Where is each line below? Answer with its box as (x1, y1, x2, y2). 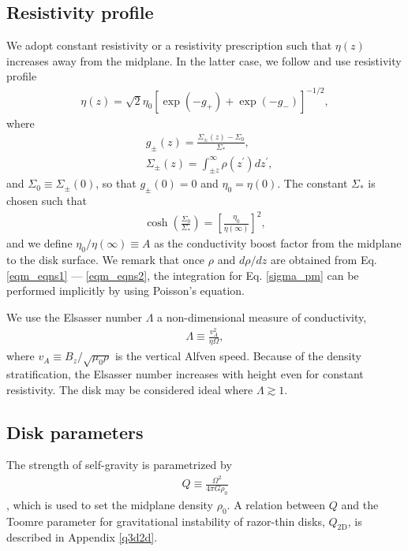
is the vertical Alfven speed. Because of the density (114, 348, 361, 364)
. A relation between (226, 496, 326, 512)
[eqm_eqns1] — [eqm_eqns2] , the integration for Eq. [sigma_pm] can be (6, 266, 359, 283)
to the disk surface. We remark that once (6, 251, 205, 268)
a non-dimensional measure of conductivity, (157, 308, 367, 325)
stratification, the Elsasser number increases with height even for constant (6, 366, 364, 382)
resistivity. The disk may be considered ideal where (6, 381, 253, 397)
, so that (95, 175, 137, 192)
